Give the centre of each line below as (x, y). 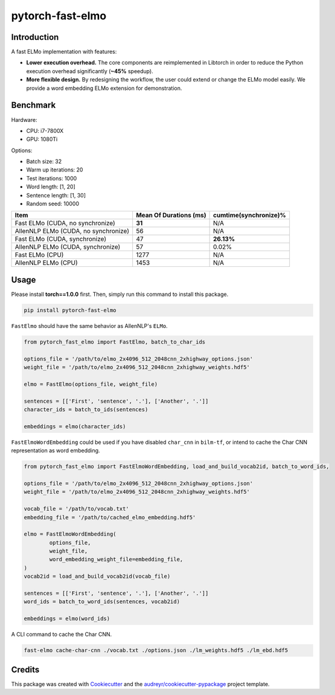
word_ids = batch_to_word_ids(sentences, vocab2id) (102, 602)
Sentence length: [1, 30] (56, 195)
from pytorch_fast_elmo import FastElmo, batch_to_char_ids (115, 342)
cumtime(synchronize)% (250, 216)
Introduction (35, 37)
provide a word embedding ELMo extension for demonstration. (104, 88)
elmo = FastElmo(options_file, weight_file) (91, 384)
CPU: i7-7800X (45, 130)
